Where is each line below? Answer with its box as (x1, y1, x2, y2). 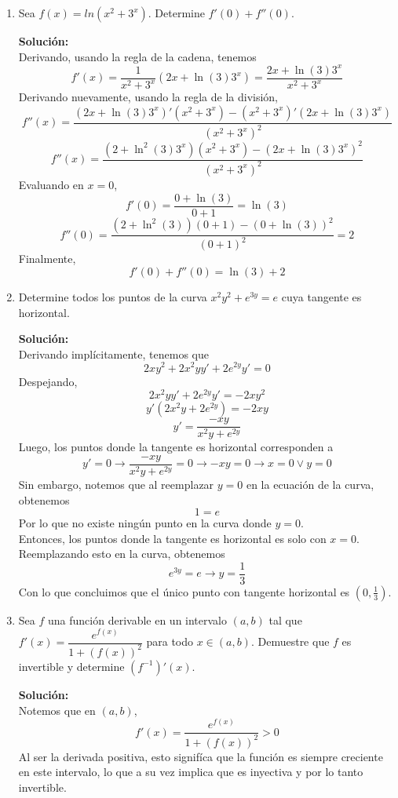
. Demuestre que (250, 633, 330, 650)
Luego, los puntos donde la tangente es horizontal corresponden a (18, 439, 334, 455)
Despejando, (18, 373, 78, 389)
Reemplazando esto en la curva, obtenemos (18, 545, 225, 562)
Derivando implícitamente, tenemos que (18, 345, 209, 362)
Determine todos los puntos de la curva (18, 289, 207, 305)
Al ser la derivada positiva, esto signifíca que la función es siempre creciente (18, 748, 383, 764)
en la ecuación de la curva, (246, 476, 374, 492)
